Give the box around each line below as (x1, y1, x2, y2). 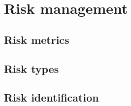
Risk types (4, 61, 59, 76)
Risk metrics (4, 32, 69, 47)
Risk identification (4, 90, 99, 105)
